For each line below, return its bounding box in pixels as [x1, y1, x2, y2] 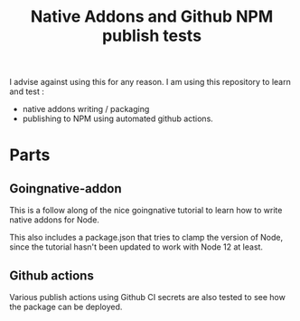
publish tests [102, 25, 202, 46]
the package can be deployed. [9, 301, 123, 312]
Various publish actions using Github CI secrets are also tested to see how [9, 292, 286, 302]
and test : [9, 86, 45, 97]
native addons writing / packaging [22, 104, 150, 115]
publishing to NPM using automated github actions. [22, 113, 214, 124]
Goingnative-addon [9, 181, 122, 196]
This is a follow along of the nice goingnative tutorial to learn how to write [9, 205, 283, 216]
